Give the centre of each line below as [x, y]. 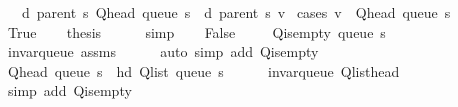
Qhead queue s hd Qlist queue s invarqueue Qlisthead [203, 70]
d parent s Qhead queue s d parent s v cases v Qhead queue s [236, 12]
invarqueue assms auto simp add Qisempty [163, 51]
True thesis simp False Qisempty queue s [196, 31]
